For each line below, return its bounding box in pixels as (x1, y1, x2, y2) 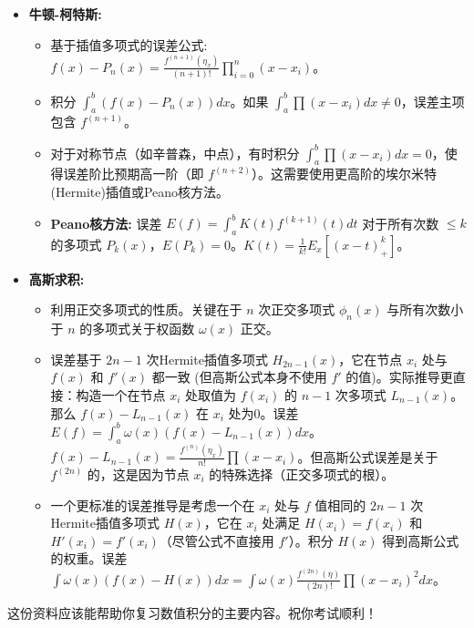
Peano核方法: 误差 (50, 213, 162, 232)
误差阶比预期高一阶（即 (63, 164, 204, 183)
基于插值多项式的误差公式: (50, 35, 208, 54)
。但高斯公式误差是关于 (297, 447, 438, 466)
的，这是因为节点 (87, 465, 190, 484)
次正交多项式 (258, 300, 335, 319)
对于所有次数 (362, 213, 439, 232)
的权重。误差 (50, 549, 128, 568)
